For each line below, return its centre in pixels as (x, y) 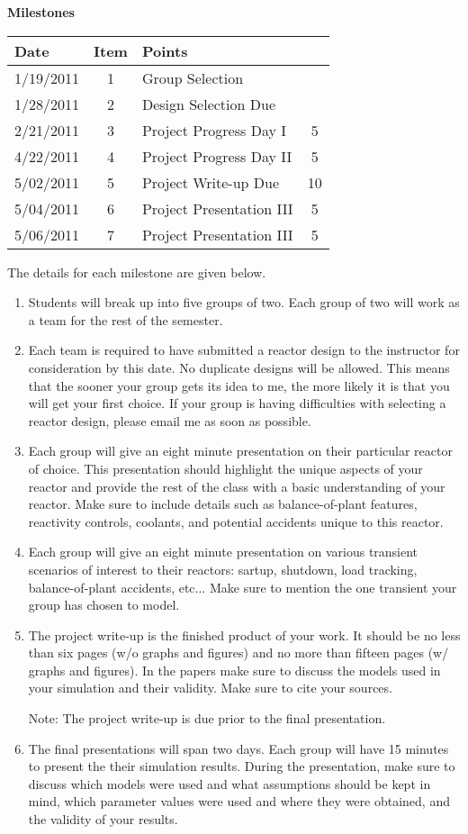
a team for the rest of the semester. (126, 319)
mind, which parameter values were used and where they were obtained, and (239, 801)
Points (165, 50)
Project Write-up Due (211, 182)
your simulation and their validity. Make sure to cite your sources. (210, 688)
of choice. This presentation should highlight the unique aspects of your (225, 468)
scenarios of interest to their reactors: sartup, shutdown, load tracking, (223, 569)
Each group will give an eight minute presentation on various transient (223, 552)
